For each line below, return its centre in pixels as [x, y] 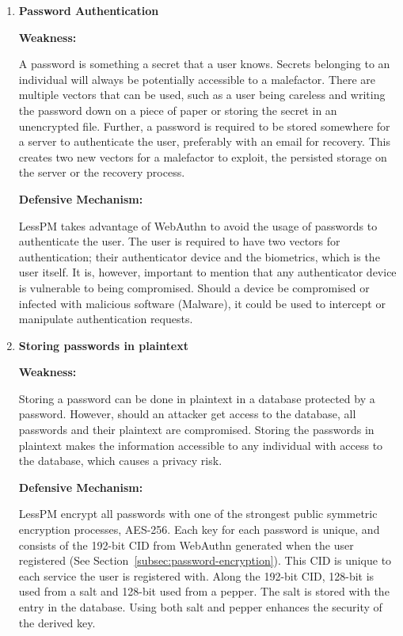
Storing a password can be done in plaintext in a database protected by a [197, 398]
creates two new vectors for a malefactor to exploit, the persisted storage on [203, 156]
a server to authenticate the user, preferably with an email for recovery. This [204, 141]
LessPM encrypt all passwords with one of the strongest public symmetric [198, 514]
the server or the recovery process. [102, 172]
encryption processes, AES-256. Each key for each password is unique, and [199, 529]
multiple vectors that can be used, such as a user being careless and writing [202, 95]
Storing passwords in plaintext [103, 345]
